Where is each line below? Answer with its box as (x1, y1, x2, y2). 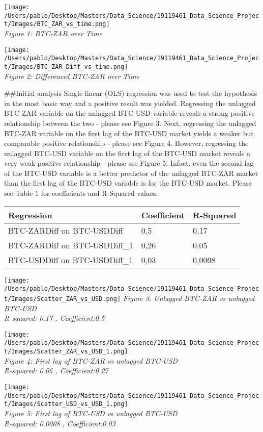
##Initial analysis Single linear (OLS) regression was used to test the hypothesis (4, 88, 257, 98)
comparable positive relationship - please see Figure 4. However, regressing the (4, 138, 249, 148)
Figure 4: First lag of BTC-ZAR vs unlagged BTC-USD (4, 355, 178, 366)
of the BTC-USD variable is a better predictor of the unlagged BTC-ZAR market (4, 167, 258, 178)
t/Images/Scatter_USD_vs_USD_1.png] (4, 400, 128, 408)
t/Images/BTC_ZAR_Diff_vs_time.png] (4, 63, 128, 70)
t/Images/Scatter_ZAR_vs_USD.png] (4, 295, 121, 302)
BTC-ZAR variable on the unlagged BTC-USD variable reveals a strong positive (4, 108, 255, 118)
